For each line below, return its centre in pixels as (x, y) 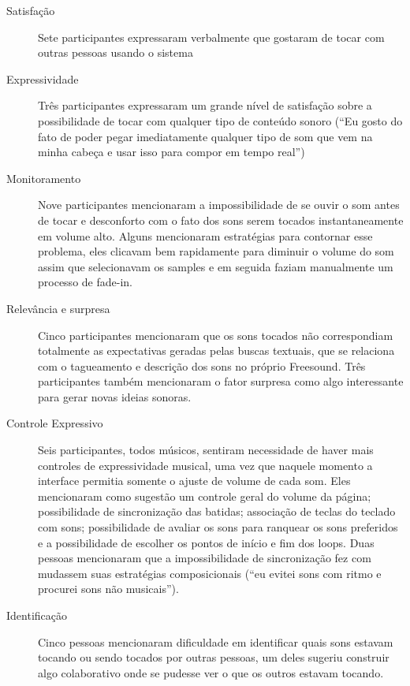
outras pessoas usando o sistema (116, 52)
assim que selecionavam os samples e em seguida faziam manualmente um (216, 266)
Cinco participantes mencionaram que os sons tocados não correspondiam (216, 335)
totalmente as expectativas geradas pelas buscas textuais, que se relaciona (216, 350)
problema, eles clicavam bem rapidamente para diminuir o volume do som (216, 251)
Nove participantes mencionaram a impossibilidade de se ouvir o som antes (219, 205)
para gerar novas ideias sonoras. (115, 396)
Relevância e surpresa (58, 308)
